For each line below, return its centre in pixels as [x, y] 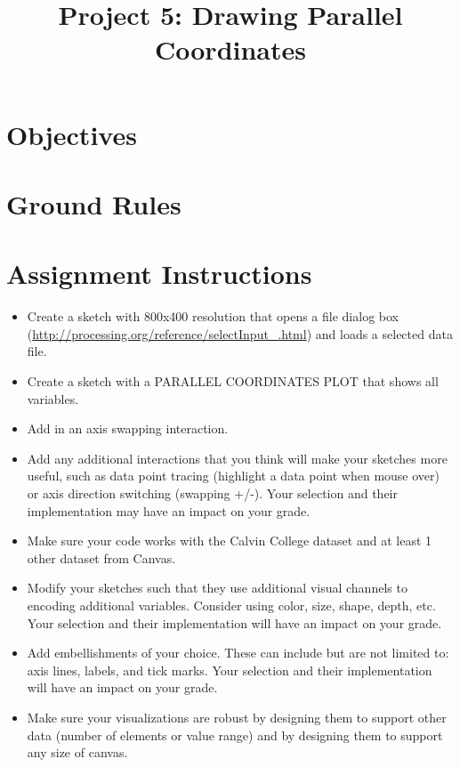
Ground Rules [94, 203]
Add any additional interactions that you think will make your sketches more [237, 458]
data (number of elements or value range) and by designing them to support [235, 735]
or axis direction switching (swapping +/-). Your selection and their [213, 493]
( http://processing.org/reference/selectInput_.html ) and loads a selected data [240, 333]
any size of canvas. [77, 752]
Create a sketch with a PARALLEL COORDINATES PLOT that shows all [233, 381]
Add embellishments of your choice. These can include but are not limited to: [238, 653]
